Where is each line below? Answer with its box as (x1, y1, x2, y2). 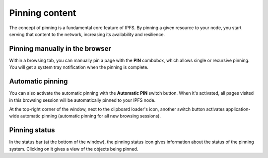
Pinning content (9, 7, 76, 18)
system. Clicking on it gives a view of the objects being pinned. (9, 146, 138, 152)
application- (226, 106, 251, 112)
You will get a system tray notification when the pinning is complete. (9, 64, 149, 70)
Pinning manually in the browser (9, 44, 111, 53)
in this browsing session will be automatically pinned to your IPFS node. (9, 97, 156, 103)
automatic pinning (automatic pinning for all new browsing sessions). (20, 113, 161, 119)
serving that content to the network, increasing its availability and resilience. (9, 31, 165, 37)
